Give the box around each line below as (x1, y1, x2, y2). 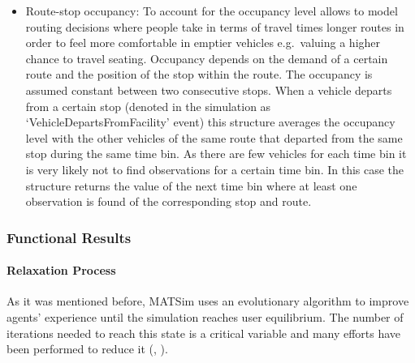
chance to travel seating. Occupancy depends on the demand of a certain (25, 49, 388, 66)
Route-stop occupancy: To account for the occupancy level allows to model (25, 2, 398, 19)
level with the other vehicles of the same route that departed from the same (25, 129, 403, 146)
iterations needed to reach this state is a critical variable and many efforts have (6, 324, 401, 341)
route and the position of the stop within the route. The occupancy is (25, 66, 373, 83)
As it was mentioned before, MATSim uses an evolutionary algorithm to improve (6, 293, 409, 310)
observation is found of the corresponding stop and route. (25, 193, 312, 210)
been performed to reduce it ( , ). (6, 340, 168, 357)
